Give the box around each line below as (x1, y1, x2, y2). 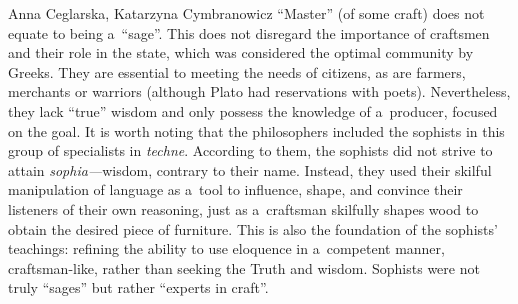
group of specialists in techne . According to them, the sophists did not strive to (8, 140, 493, 161)
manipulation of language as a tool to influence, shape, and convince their (8, 179, 463, 200)
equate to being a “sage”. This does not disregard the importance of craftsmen (8, 22, 490, 43)
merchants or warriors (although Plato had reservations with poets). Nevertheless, (8, 81, 511, 102)
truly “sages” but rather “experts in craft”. (8, 277, 269, 298)
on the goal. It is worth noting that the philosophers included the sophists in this (8, 120, 505, 141)
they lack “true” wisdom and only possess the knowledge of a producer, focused (8, 100, 498, 121)
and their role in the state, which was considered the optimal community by (8, 42, 474, 63)
